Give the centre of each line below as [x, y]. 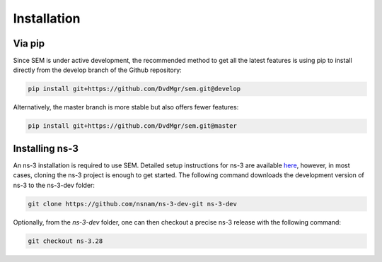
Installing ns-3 [46, 148]
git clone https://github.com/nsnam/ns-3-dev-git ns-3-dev [132, 204]
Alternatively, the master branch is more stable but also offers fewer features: [126, 107]
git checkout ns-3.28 [65, 241]
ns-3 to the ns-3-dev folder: [54, 185]
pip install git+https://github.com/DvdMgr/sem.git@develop [134, 89]
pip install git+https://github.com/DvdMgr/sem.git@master [132, 126]
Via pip [29, 43]
